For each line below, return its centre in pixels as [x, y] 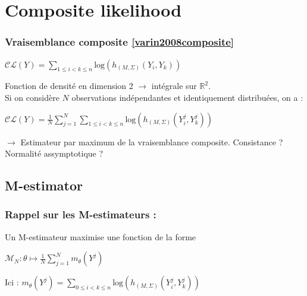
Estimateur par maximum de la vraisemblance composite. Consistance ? [152, 141]
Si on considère [32, 97]
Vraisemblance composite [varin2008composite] [120, 42]
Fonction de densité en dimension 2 [69, 86]
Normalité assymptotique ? [54, 153]
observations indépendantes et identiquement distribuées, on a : [187, 97]
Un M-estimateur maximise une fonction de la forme [101, 236]
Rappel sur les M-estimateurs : [81, 214]
